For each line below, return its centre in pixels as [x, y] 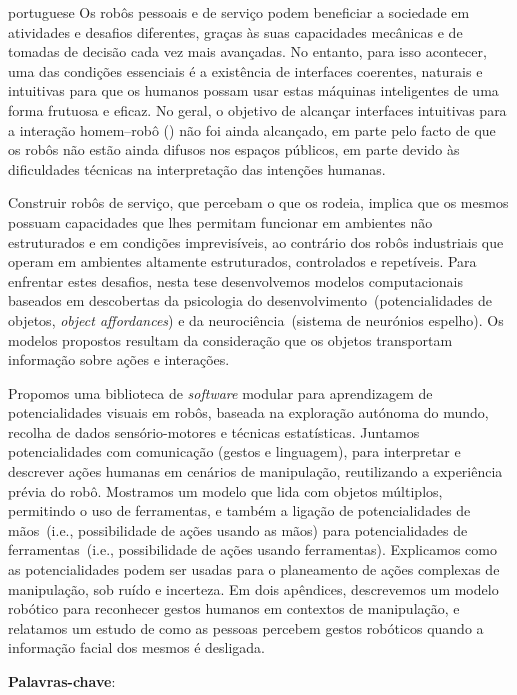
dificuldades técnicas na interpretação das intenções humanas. [197, 168]
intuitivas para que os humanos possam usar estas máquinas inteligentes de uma [253, 90]
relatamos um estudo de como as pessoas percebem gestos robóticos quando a [246, 627]
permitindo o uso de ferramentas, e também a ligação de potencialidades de [239, 510]
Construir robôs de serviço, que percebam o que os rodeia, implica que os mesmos [258, 202]
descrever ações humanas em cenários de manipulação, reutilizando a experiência [255, 471]
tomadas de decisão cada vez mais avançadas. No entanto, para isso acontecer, [247, 51]
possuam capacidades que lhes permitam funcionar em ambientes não [220, 221]
